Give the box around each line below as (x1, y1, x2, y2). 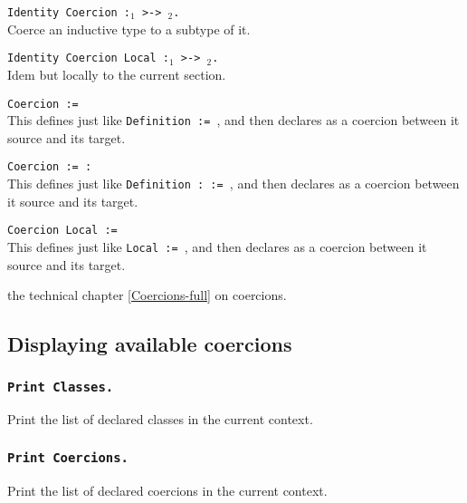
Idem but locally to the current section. (7, 64, 226, 83)
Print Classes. (7, 379, 114, 394)
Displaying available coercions (7, 330, 292, 358)
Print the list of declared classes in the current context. (7, 410, 313, 429)
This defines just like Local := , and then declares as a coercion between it (7, 237, 427, 256)
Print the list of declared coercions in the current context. (7, 480, 328, 499)
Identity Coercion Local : (7, 52, 169, 65)
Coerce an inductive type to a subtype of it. (7, 19, 251, 38)
